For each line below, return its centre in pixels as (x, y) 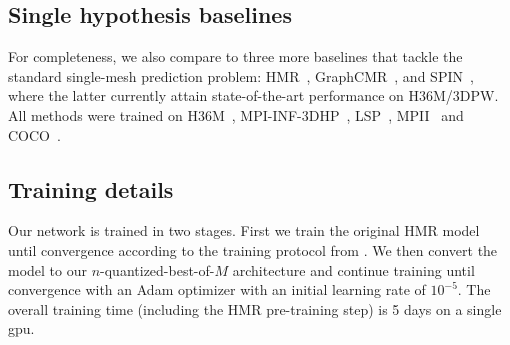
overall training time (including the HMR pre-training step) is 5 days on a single (255, 308)
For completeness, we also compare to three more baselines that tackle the (235, 56)
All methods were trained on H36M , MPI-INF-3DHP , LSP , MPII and (236, 114)
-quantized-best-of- (157, 269)
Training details (91, 188)
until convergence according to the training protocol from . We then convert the (253, 249)
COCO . (34, 134)
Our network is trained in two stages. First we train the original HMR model (244, 230)
